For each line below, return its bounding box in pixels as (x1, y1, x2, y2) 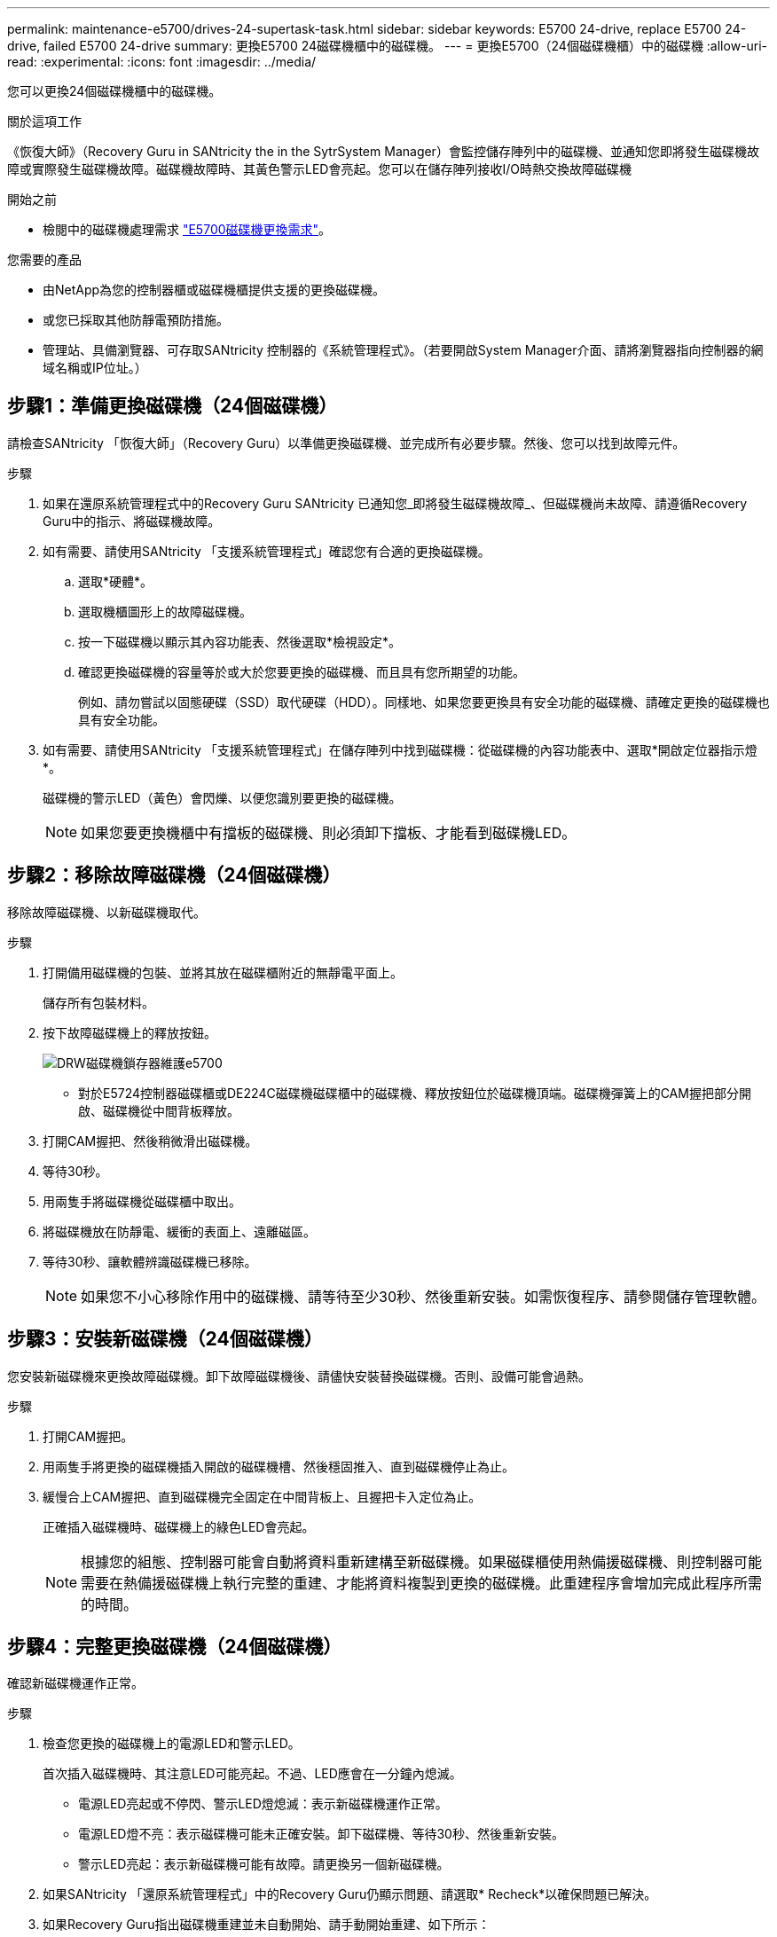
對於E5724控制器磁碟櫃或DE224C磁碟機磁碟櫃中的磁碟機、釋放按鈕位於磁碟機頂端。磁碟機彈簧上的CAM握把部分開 (78, 1085, 751, 1101)
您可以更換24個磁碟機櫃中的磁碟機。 (7, 83, 222, 98)
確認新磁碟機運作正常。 (7, 1675, 144, 1691)
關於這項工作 (7, 114, 82, 129)
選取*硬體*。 (78, 573, 153, 589)
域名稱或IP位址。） (43, 360, 147, 375)
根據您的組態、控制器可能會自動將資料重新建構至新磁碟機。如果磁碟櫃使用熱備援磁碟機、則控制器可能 (81, 1552, 763, 1571)
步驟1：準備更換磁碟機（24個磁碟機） (7, 395, 338, 418)
